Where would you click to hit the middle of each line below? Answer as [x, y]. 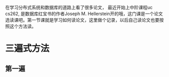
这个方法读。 [23, 26]
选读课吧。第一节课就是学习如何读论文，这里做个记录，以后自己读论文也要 [82, 20]
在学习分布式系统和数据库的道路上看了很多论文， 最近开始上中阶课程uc [79, 7]
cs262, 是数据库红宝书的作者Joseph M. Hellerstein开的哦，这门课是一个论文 [84, 14]
